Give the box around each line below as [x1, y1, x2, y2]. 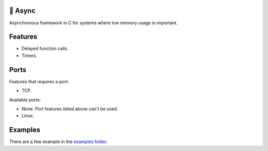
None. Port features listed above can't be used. [21, 105, 119, 111]
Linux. [21, 113, 34, 119]
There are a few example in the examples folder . [9, 139, 108, 145]
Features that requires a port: [9, 78, 69, 84]
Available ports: [9, 97, 41, 102]
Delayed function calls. [21, 46, 69, 51]
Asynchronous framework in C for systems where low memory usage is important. [9, 20, 178, 26]
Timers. [21, 52, 37, 58]
